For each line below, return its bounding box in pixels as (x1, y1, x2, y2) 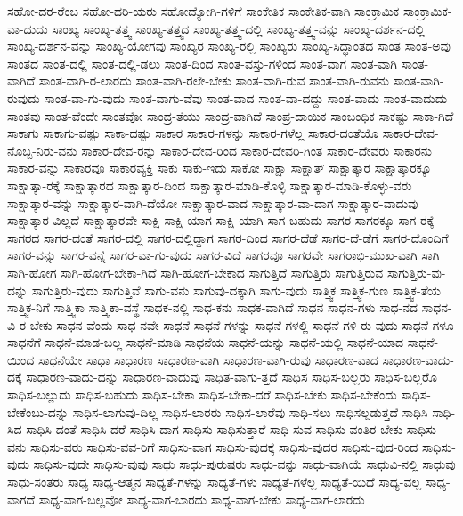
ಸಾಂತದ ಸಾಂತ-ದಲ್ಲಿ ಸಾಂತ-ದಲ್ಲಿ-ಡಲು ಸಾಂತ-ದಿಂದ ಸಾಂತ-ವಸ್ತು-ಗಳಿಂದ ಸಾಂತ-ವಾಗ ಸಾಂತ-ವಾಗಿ (7, 53, 397, 72)
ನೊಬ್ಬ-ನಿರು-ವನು (7, 141, 77, 159)
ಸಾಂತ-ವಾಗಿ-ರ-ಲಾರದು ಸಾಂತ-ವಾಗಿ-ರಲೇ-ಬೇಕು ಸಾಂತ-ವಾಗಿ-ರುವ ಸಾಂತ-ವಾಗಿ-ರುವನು (38, 71, 390, 90)
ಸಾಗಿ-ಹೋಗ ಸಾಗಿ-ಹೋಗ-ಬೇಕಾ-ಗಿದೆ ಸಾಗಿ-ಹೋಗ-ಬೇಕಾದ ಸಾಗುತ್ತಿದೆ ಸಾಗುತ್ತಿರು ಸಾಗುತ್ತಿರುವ (7, 262, 384, 281)
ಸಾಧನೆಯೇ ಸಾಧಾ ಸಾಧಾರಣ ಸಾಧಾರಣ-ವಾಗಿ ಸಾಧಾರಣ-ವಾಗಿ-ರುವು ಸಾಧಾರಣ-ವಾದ (37, 350, 378, 368)
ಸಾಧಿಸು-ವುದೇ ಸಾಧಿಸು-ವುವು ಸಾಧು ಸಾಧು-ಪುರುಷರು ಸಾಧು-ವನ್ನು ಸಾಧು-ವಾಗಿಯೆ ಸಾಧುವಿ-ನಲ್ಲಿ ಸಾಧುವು (33, 455, 456, 473)
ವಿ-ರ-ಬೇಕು (7, 315, 53, 334)
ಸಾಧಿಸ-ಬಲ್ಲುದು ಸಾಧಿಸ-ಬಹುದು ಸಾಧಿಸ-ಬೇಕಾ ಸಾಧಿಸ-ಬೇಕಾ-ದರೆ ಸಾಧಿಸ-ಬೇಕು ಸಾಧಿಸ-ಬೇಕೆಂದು (7, 385, 397, 404)
